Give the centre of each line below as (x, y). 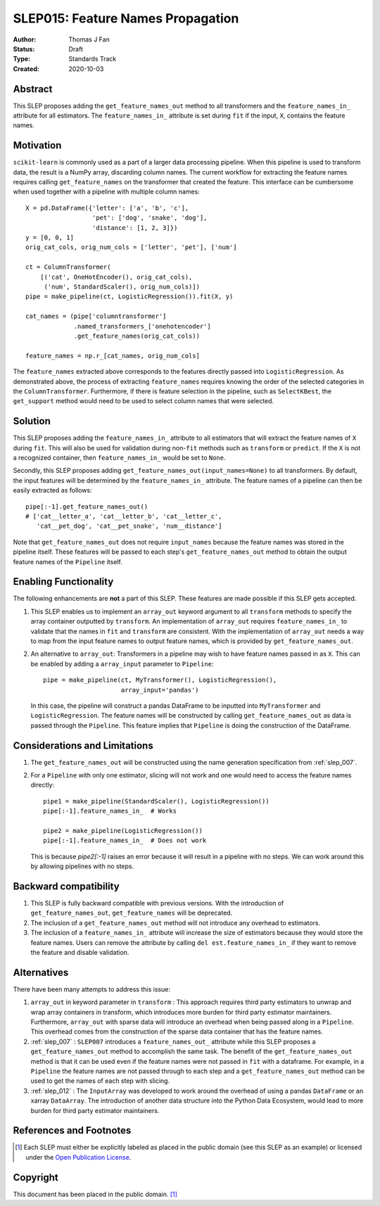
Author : (25, 39)
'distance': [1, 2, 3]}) (135, 228)
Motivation (37, 145)
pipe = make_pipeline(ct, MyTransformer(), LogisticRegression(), (160, 680)
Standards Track (93, 59)
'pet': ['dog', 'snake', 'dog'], (150, 218)
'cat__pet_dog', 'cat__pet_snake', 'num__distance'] (129, 526)
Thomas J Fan (89, 39)
